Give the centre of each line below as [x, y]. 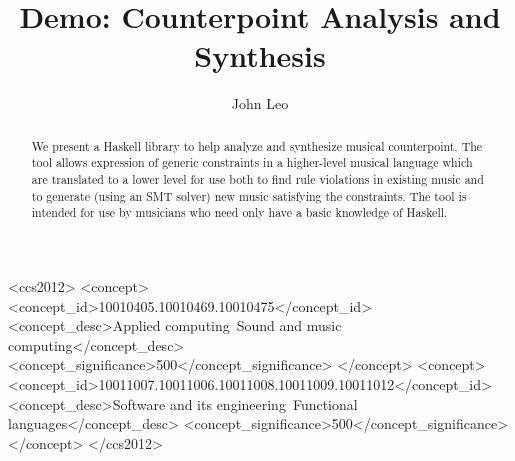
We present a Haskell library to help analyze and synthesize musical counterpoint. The [257, 145]
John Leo [260, 103]
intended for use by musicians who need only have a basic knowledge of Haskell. [239, 212]
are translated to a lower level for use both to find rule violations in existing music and [257, 179]
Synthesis [260, 55]
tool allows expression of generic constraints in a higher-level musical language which [252, 162]
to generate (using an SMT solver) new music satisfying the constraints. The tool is [249, 195]
